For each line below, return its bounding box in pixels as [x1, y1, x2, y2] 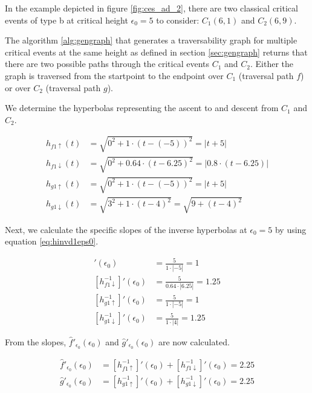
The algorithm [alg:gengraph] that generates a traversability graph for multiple [5, 34, 297, 46]
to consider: [156, 13, 200, 26]
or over [5, 81, 31, 94]
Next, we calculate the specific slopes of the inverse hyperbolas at [5, 223, 247, 235]
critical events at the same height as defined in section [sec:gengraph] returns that [5, 45, 308, 58]
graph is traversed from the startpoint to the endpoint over [5, 69, 224, 81]
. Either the [250, 57, 294, 70]
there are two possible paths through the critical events [5, 57, 210, 70]
